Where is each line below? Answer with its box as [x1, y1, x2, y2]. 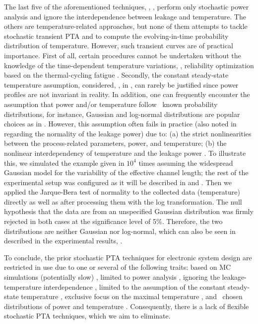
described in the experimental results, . [4, 235, 123, 246]
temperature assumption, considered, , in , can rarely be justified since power [4, 79, 239, 90]
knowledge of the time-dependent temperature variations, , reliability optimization [4, 60, 254, 70]
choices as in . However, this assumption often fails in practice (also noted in [4, 118, 237, 129]
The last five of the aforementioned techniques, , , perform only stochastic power [4, 1, 249, 11]
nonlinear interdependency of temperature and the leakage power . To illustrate [4, 147, 246, 158]
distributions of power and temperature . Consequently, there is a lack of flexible [4, 301, 249, 311]
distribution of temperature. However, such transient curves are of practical [4, 40, 233, 51]
